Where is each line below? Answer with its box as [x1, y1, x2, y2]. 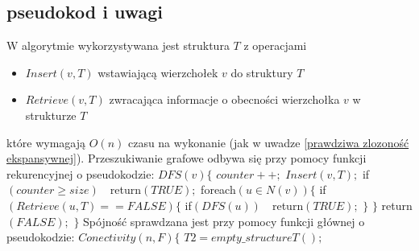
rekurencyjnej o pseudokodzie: [6, 165, 155, 182]
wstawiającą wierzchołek [97, 64, 218, 80]
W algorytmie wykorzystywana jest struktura [6, 37, 230, 54]
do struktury [230, 64, 293, 80]
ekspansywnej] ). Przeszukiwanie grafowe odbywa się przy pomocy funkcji [6, 150, 367, 167]
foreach [201, 181, 236, 198]
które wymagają [6, 134, 86, 150]
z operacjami [243, 37, 307, 54]
